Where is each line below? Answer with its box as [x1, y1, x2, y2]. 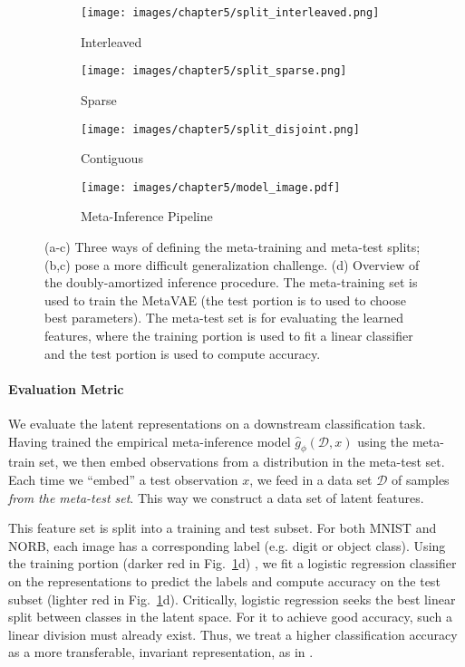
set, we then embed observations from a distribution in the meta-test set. [39, 452, 445, 471]
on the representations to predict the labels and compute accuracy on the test [8, 571, 441, 590]
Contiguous [81, 149, 143, 168]
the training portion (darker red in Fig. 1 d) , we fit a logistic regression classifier [8, 554, 457, 573]
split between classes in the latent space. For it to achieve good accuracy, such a [8, 607, 452, 626]
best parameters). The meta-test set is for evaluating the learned [44, 308, 403, 327]
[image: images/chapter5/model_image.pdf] [81, 180, 341, 194]
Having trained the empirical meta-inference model [8, 431, 291, 450]
